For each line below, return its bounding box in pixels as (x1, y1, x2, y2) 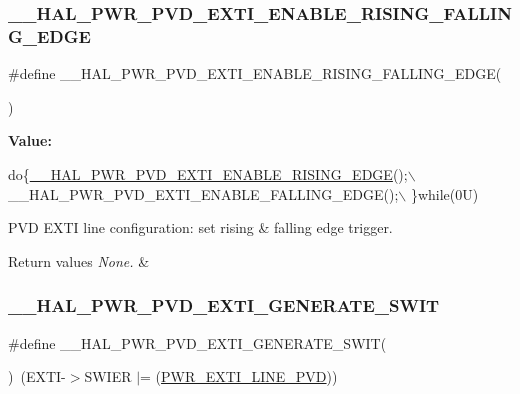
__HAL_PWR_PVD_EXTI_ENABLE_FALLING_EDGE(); (8, 183, 399, 204)
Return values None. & (8, 250, 150, 271)
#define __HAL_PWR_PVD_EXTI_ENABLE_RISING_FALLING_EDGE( (8, 63, 502, 84)
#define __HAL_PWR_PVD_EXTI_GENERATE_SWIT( (8, 332, 387, 353)
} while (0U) (410, 183, 479, 204)
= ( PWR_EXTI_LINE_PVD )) (140, 366, 338, 387)
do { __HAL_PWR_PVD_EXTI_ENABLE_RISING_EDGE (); (8, 163, 408, 184)
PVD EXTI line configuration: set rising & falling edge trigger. (8, 217, 393, 238)
